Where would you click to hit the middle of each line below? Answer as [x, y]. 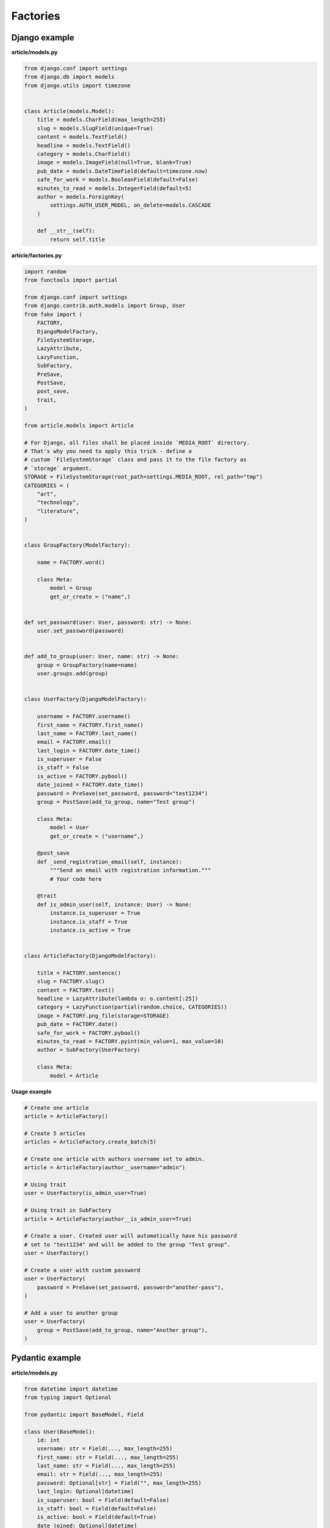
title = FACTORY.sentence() [79, 973]
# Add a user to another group [71, 1313]
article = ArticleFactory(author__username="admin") [105, 1168]
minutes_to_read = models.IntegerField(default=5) [114, 188]
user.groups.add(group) [72, 674]
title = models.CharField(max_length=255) [101, 120]
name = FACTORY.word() [71, 563]
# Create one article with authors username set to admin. [114, 1159]
